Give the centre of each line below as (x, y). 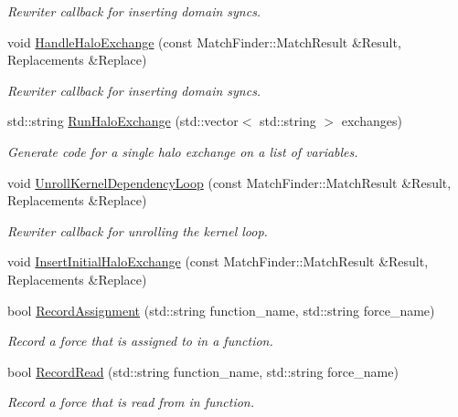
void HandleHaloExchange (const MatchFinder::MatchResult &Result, (204, 42)
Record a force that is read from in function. (131, 402)
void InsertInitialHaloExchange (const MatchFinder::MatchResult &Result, (218, 261)
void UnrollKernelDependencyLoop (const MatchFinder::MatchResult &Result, (229, 182)
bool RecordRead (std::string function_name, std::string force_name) (203, 371)
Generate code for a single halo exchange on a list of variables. (183, 151)
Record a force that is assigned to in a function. (140, 341)
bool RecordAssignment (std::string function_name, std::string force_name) (221, 310)
